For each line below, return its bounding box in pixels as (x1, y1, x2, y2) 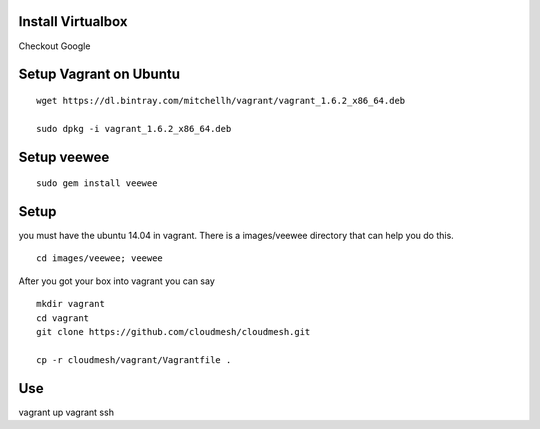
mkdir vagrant (36, 298, 105, 310)
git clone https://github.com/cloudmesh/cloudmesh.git (36, 326, 311, 337)
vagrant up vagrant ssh (18, 406, 115, 418)
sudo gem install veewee (36, 178, 158, 189)
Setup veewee (18, 148, 110, 165)
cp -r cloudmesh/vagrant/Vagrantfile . (36, 354, 232, 365)
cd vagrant (36, 312, 90, 324)
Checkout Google (18, 40, 91, 52)
